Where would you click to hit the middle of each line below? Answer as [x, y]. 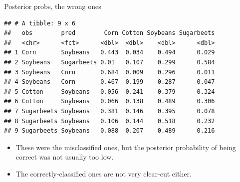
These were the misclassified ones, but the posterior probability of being [126, 147]
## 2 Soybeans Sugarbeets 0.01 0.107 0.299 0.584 [110, 62]
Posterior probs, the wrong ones [53, 6]
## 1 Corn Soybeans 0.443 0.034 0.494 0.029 [110, 53]
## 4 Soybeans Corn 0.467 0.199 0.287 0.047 [110, 82]
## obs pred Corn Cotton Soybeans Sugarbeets [110, 33]
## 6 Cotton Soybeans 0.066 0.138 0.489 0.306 [110, 101]
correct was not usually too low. [65, 157]
